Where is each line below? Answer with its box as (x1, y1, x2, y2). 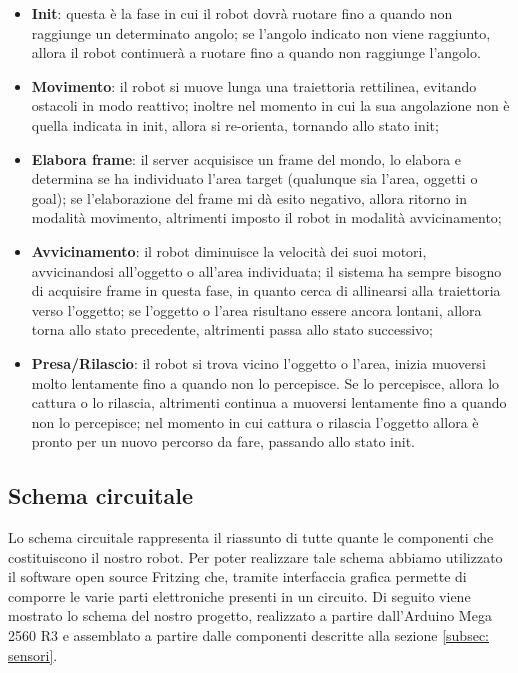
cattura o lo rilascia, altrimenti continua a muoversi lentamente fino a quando (31, 392, 507, 413)
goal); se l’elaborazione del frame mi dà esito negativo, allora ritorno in (31, 187, 467, 208)
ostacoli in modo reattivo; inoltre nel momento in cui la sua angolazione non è (31, 95, 510, 116)
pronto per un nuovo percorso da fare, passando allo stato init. (31, 431, 416, 452)
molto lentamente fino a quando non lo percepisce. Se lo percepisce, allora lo (31, 372, 500, 393)
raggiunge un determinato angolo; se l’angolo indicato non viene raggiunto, (31, 22, 491, 43)
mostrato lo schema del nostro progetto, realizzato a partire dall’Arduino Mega (8, 605, 492, 626)
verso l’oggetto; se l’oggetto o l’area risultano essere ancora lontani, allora (31, 299, 482, 320)
